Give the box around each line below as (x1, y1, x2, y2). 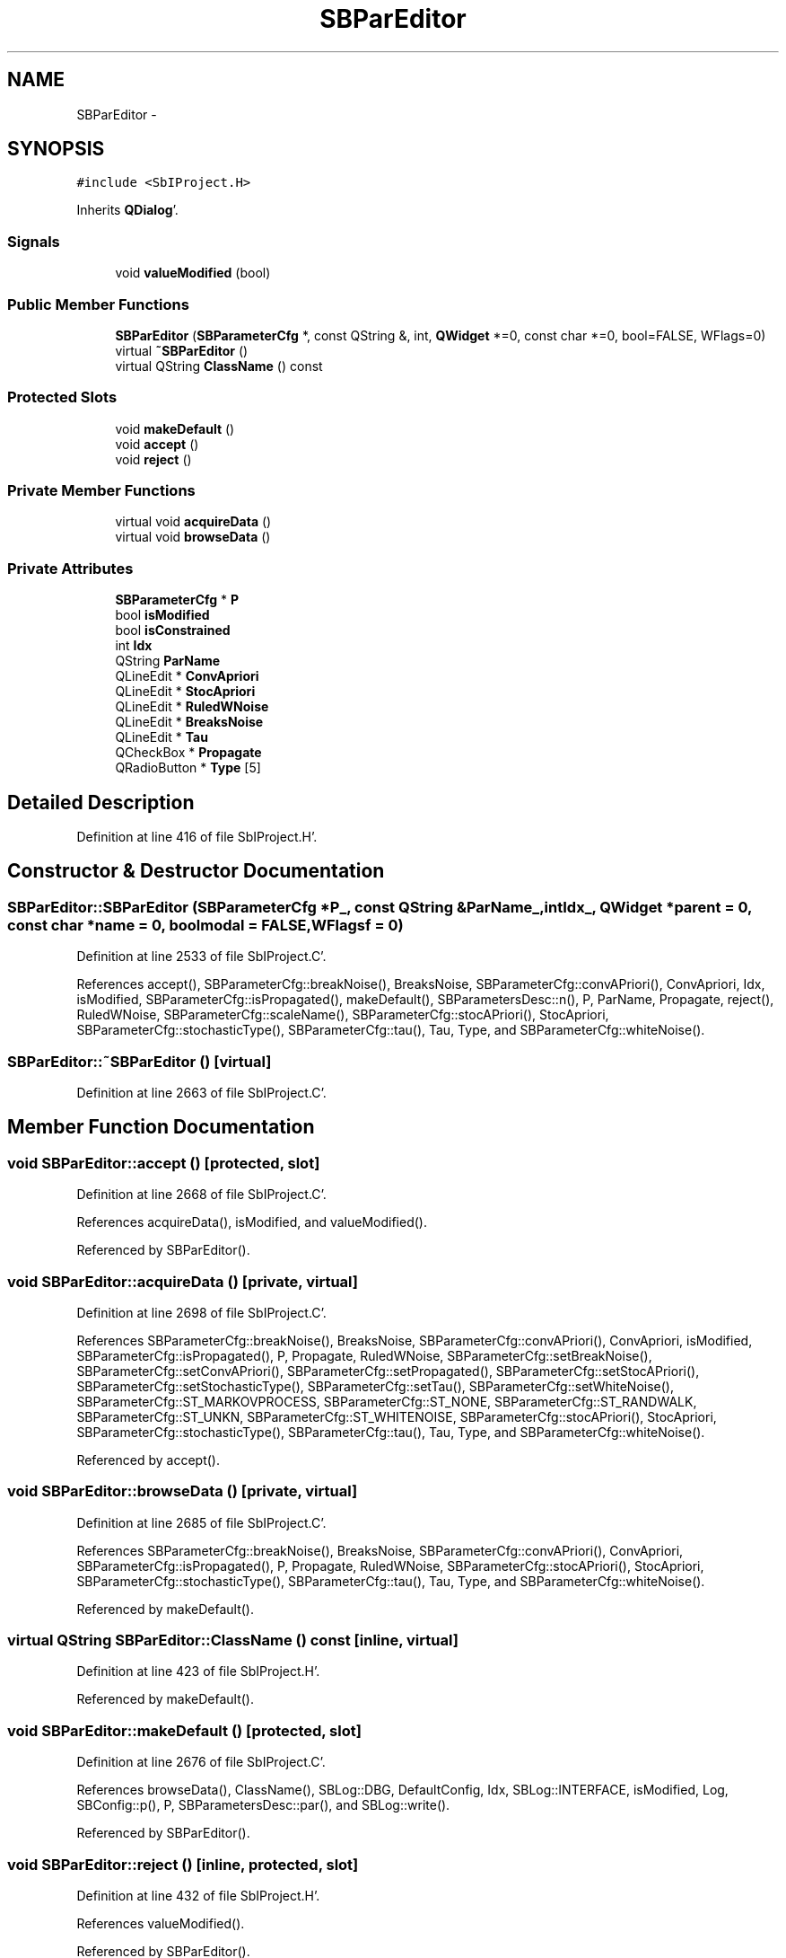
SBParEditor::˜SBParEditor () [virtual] (7, 1052, 272, 1071)
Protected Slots (7, 388, 118, 407)
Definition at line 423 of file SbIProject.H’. (76, 1663, 320, 1680)
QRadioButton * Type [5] (115, 760, 261, 776)
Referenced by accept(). (76, 1451, 220, 1468)
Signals (7, 232, 60, 251)
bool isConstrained (115, 622, 231, 639)
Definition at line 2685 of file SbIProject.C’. (76, 1514, 327, 1530)
